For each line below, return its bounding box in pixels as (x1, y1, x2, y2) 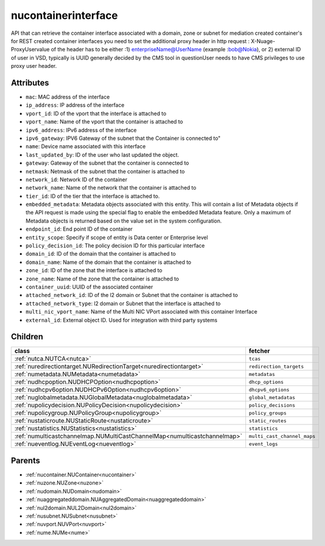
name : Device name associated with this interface (25, 143, 146, 150)
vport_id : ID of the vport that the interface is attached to (25, 110, 166, 117)
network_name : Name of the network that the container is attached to (25, 184, 197, 191)
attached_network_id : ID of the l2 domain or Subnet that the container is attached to (25, 292, 238, 299)
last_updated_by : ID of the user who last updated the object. (25, 151, 179, 158)
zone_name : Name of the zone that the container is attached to (25, 275, 179, 282)
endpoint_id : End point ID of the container (25, 225, 133, 233)
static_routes (248, 417, 287, 424)
